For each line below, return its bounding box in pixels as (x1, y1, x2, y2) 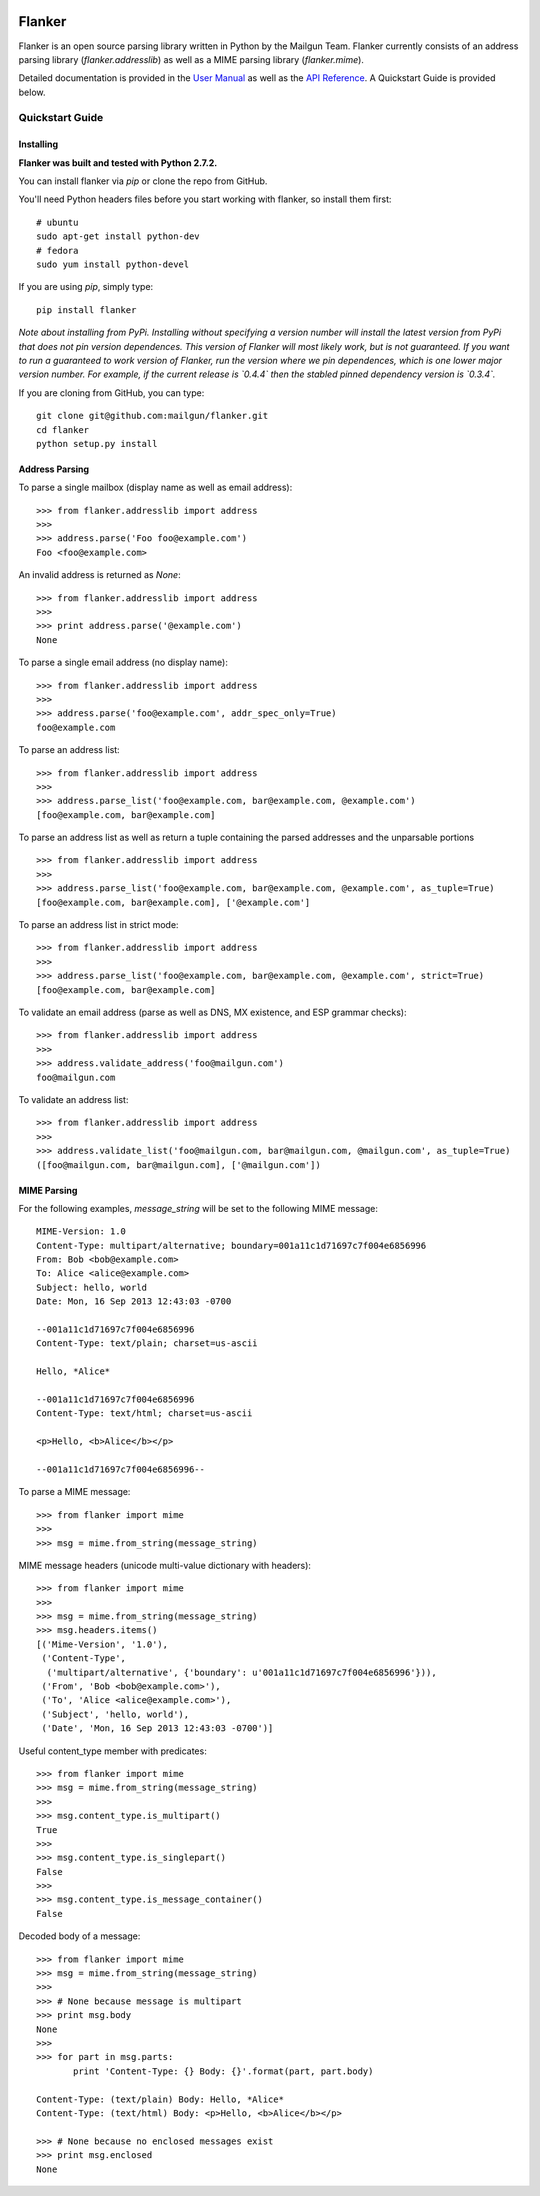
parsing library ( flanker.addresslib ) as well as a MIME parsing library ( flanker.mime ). (18, 53, 365, 65)
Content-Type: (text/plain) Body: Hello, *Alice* (36, 2093, 285, 2105)
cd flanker (36, 424, 90, 435)
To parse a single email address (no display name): (18, 656, 229, 669)
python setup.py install (36, 438, 158, 449)
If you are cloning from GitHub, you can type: (18, 386, 205, 399)
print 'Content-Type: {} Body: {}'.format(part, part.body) (73, 2065, 374, 2077)
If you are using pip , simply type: (18, 281, 154, 293)
